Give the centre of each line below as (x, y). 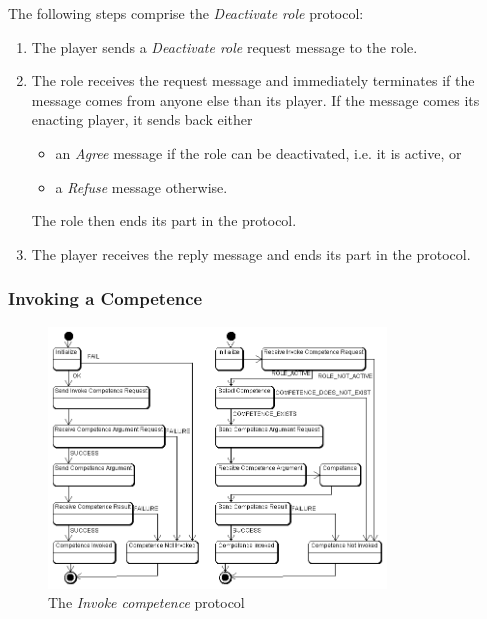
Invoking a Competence (105, 298)
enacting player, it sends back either (142, 119)
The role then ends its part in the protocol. (164, 220)
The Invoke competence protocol (146, 602)
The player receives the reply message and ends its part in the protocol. (251, 253)
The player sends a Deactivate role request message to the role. (224, 46)
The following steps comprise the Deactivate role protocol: (186, 13)
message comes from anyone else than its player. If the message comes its (255, 99)
